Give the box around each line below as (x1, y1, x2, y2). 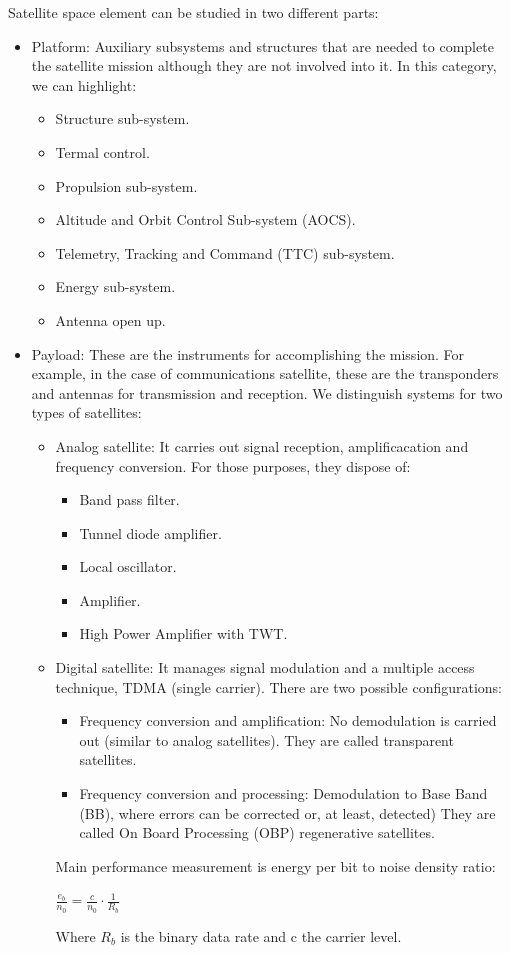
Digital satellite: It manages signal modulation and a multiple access (55, 657, 475, 678)
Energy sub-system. (55, 276, 176, 297)
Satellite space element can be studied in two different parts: (8, 2, 379, 22)
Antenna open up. (55, 309, 166, 330)
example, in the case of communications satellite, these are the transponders (31, 363, 499, 384)
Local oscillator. (79, 556, 177, 577)
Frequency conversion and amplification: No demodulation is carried (79, 710, 497, 731)
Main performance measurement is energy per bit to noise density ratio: (55, 855, 496, 876)
